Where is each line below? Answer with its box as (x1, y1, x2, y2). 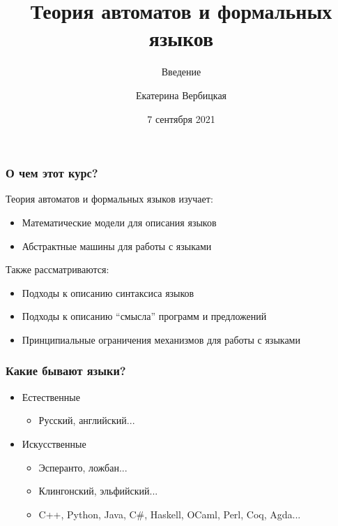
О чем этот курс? (6, 164, 98, 182)
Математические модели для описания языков (22, 214, 217, 229)
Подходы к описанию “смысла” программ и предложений (22, 309, 267, 323)
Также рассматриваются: (6, 262, 109, 277)
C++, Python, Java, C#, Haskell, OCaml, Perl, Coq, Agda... (38, 506, 301, 521)
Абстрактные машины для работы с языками (22, 238, 212, 253)
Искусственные (22, 436, 86, 451)
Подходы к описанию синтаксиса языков (22, 285, 194, 300)
